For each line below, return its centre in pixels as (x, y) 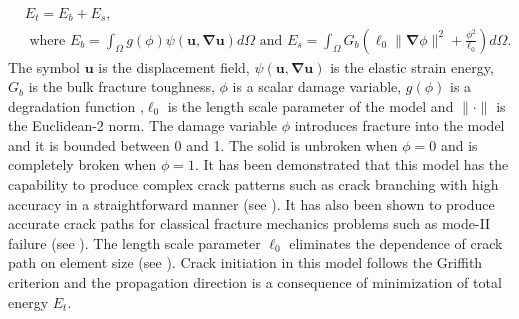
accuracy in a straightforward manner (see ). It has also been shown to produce (251, 203)
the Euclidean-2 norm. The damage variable (142, 125)
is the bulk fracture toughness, (121, 86)
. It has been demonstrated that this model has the (351, 164)
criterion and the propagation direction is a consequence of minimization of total (255, 282)
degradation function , (76, 105)
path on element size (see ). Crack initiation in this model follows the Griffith (245, 262)
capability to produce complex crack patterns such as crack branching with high (253, 184)
